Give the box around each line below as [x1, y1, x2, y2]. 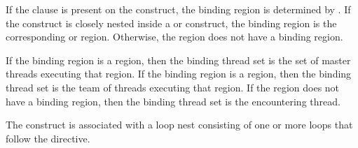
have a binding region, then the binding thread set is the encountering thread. [6, 94, 340, 108]
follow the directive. [6, 131, 90, 145]
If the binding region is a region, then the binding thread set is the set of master [6, 52, 351, 67]
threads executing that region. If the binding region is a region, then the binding [6, 66, 352, 81]
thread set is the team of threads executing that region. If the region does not [6, 80, 340, 94]
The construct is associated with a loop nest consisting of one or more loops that [6, 117, 353, 132]
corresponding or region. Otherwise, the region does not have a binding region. [6, 29, 343, 44]
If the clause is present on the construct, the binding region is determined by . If [6, 2, 351, 16]
